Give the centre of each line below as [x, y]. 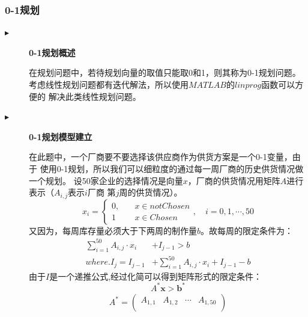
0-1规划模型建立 [61, 136]
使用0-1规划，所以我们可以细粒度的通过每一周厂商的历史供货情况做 [172, 168]
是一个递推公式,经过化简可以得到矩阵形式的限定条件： [156, 276]
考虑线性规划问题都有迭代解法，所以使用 [109, 84]
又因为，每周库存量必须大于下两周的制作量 [113, 230]
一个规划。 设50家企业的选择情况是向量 [106, 180]
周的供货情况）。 [151, 192]
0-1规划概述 [52, 52]
